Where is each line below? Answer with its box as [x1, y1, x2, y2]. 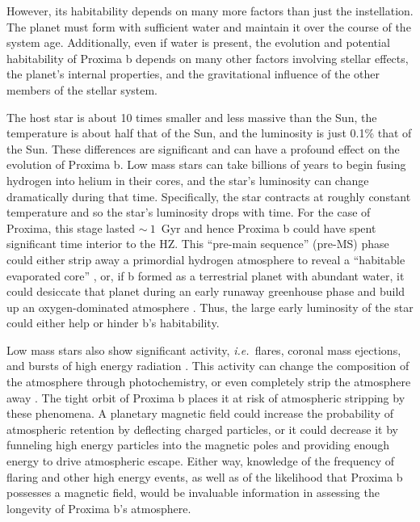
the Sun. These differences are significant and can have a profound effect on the [6, 140, 400, 157]
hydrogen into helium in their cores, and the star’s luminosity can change [6, 171, 369, 188]
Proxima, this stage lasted [6, 219, 136, 236]
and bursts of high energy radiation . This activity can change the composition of [6, 357, 409, 374]
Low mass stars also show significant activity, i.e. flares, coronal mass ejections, [6, 341, 401, 358]
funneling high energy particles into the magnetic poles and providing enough [6, 436, 389, 453]
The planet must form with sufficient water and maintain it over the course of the [6, 18, 411, 35]
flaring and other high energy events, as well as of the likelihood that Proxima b [6, 468, 403, 485]
